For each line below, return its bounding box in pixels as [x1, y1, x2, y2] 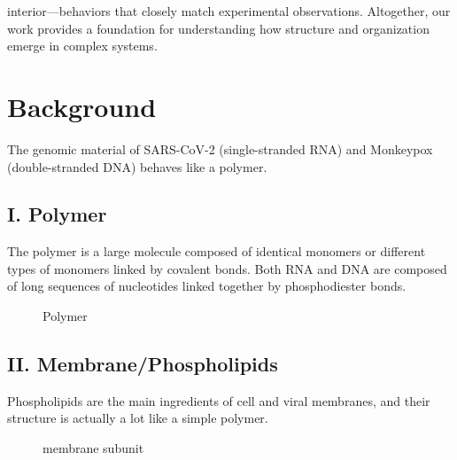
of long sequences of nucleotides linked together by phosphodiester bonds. [7, 277, 407, 295]
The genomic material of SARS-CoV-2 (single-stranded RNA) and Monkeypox [7, 139, 433, 158]
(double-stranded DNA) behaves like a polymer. [7, 157, 267, 175]
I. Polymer [7, 200, 107, 228]
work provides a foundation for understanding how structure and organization [7, 19, 430, 37]
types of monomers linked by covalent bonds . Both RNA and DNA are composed [7, 259, 447, 277]
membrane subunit [43, 439, 144, 457]
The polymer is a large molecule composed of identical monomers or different [7, 242, 426, 261]
